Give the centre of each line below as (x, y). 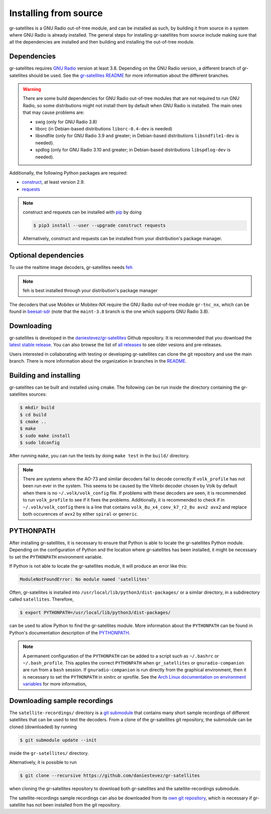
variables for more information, (55, 684)
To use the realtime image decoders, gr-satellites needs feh (71, 267)
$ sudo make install (45, 436)
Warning (32, 89)
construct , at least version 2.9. (53, 182)
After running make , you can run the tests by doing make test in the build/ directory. (99, 456)
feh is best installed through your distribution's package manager (90, 290)
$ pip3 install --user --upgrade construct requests (100, 225)
